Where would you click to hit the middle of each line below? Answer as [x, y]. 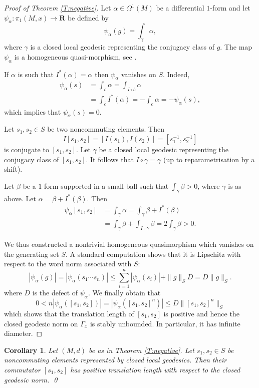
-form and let [230, 8]
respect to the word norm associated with [68, 264]
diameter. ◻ [23, 333]
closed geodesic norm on [41, 323]
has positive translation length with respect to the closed [155, 369]
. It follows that [110, 159]
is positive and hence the [201, 313]
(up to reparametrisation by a [209, 159]
